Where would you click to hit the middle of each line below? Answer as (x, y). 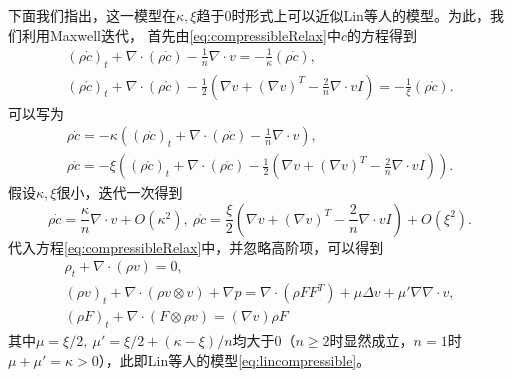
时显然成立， (371, 340)
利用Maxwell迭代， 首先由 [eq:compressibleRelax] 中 (181, 34)
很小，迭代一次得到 (119, 192)
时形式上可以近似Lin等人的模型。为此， (360, 15)
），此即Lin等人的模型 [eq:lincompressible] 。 (234, 359)
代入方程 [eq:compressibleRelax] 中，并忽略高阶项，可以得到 (196, 246)
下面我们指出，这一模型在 (92, 15)
